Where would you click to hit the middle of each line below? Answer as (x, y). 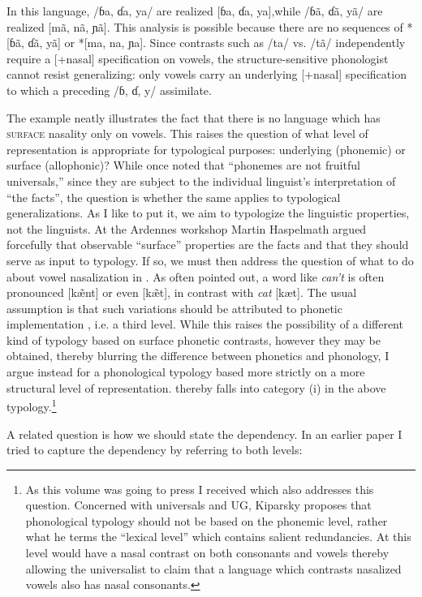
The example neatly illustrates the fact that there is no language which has (194, 117)
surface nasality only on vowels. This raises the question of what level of (187, 133)
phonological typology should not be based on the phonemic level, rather (207, 520)
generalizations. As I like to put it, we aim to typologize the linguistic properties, (208, 213)
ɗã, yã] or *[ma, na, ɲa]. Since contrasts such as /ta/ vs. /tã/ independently (217, 43)
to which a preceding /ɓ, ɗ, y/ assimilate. (109, 90)
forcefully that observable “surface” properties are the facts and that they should (208, 245)
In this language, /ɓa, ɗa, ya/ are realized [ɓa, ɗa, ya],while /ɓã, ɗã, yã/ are (195, 11)
